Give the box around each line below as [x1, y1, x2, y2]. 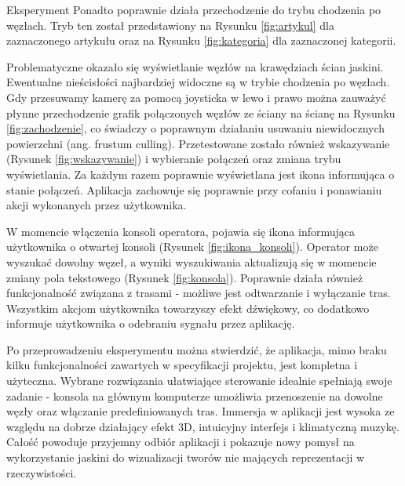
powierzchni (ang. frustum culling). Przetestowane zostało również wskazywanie [6, 135, 390, 151]
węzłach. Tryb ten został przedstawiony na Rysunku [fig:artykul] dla [6, 16, 334, 33]
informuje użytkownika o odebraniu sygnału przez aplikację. [6, 315, 295, 332]
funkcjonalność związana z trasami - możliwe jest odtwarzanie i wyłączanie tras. [6, 285, 391, 301]
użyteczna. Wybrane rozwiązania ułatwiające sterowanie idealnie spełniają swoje [6, 372, 392, 389]
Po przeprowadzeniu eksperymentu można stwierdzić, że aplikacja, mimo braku [6, 341, 387, 357]
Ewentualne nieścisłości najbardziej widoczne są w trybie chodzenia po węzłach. [6, 74, 390, 90]
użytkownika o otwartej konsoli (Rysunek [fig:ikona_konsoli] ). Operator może [6, 238, 378, 255]
